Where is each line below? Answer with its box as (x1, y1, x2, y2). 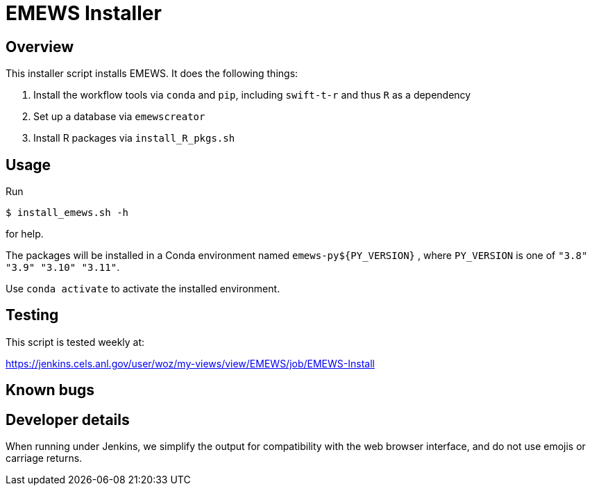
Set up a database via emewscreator (33, 110, 205, 123)
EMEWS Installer (6, 1, 162, 25)
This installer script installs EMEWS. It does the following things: (6, 67, 298, 80)
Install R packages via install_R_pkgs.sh (33, 132, 235, 144)
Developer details (6, 410, 130, 428)
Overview (6, 38, 74, 56)
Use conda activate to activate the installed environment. (6, 283, 280, 295)
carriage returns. (6, 452, 83, 465)
